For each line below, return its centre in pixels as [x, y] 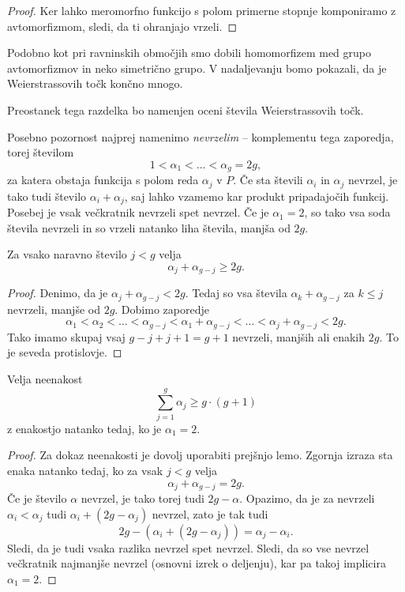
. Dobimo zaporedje [162, 309]
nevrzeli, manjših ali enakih [299, 336]
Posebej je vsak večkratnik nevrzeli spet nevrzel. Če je [138, 212]
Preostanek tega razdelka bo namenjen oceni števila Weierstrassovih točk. [186, 109]
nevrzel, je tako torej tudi [142, 498]
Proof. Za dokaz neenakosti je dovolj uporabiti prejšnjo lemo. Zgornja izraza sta [200, 455]
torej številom [41, 152]
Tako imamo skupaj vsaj [66, 336]
